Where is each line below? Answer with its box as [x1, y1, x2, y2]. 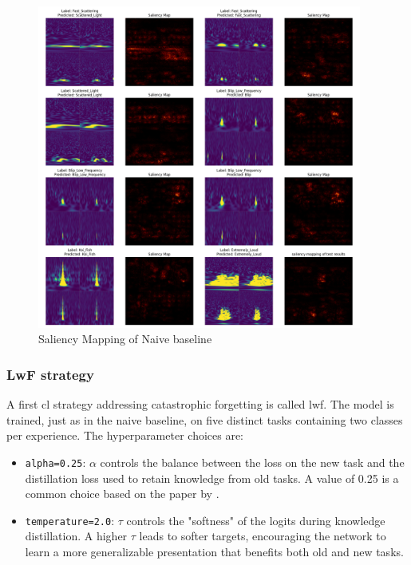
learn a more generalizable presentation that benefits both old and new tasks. [25, 543, 404, 560]
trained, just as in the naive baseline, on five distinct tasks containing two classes [6, 411, 403, 428]
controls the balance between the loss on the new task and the [100, 453, 405, 470]
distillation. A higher [25, 527, 128, 544]
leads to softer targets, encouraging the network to [139, 527, 386, 544]
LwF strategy [6, 364, 94, 384]
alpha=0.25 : [25, 453, 86, 470]
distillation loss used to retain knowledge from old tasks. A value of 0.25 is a [25, 469, 399, 486]
